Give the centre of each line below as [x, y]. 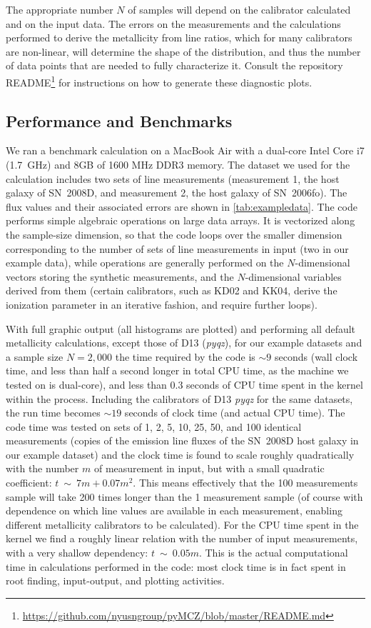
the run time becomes [53, 413]
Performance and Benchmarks [119, 120]
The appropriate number [60, 9]
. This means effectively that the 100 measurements [245, 483]
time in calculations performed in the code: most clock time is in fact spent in [176, 566]
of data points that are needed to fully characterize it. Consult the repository [174, 65]
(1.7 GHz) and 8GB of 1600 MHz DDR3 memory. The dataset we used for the [178, 165]
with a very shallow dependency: [77, 553]
